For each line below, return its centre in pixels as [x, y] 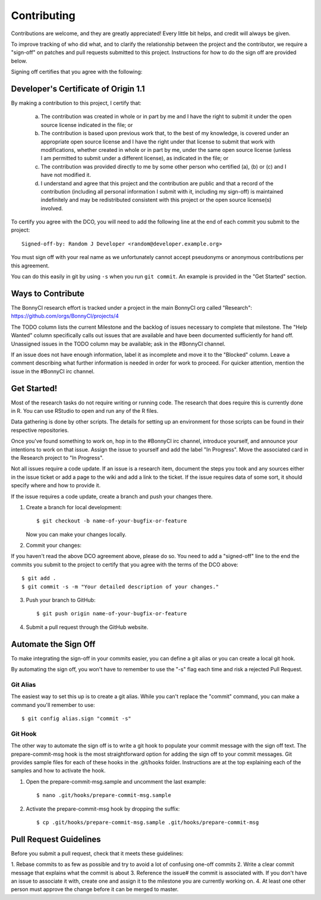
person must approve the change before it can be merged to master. [95, 889]
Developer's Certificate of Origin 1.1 [78, 88]
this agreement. [30, 266]
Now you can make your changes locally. [76, 534]
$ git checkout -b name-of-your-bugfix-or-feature [112, 521]
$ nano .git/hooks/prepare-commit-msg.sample [104, 795]
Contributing [43, 15]
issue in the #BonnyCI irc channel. [53, 371]
